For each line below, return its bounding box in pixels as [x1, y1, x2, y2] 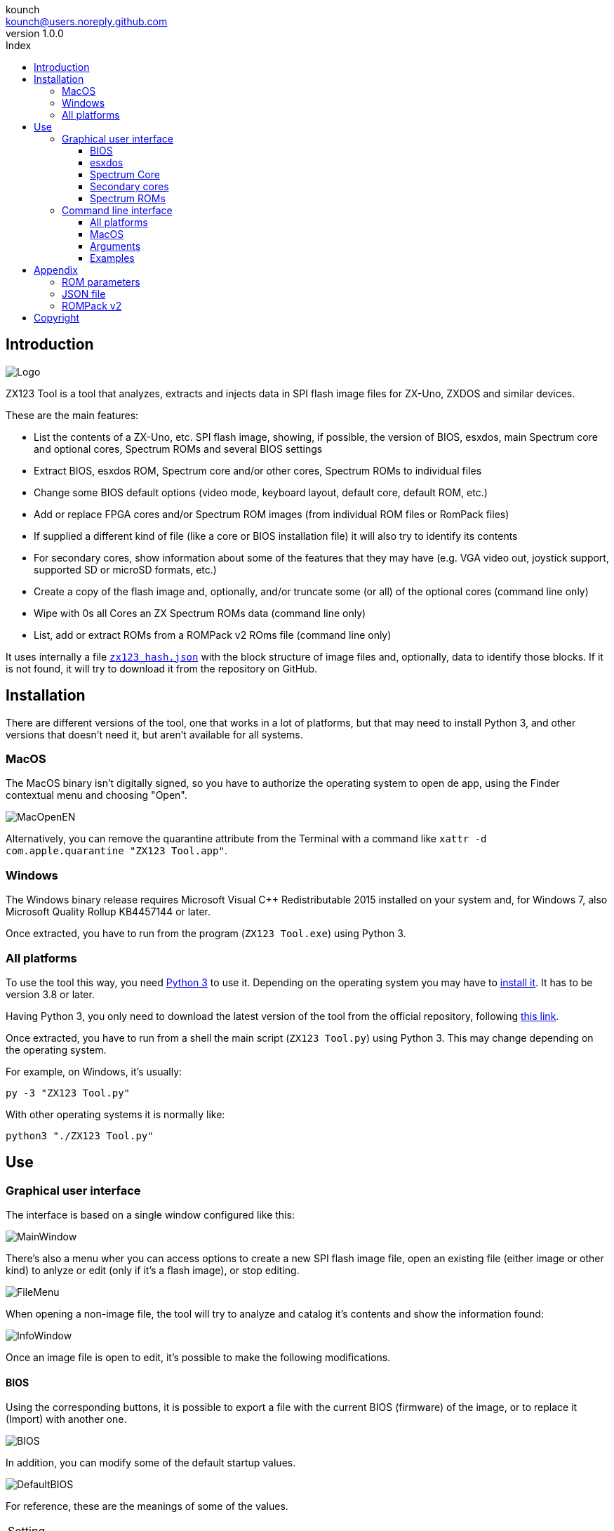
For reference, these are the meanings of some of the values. [6, 1500, 288, 1513]
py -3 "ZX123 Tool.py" [6, 1087, 131, 1099]
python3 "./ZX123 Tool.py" [6, 1129, 154, 1141]
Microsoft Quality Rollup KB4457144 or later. [6, 906, 211, 918]
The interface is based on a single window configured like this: [6, 1209, 295, 1221]
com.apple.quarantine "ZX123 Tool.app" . [6, 844, 227, 857]
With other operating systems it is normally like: [6, 1108, 225, 1120]
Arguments [90, 240, 141, 252]
